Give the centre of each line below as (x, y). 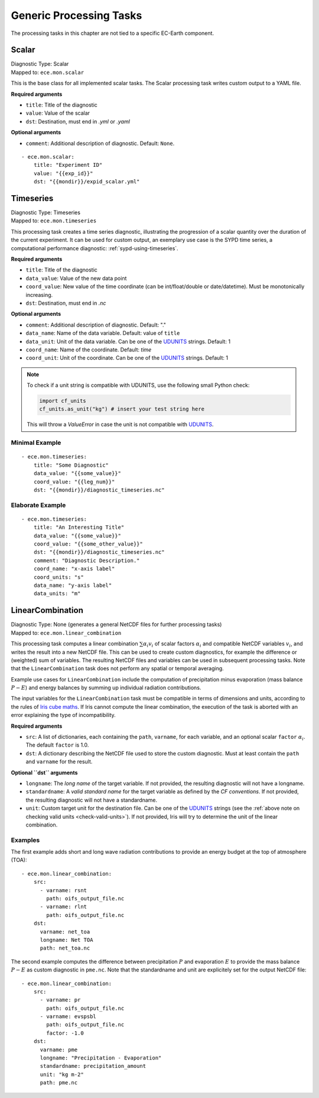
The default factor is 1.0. (57, 745)
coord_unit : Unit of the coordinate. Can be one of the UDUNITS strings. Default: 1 (127, 358)
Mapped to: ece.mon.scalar (48, 72)
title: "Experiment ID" (68, 165)
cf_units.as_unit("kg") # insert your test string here (122, 409)
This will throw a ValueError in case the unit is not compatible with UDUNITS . (120, 424)
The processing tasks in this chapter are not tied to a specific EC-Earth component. (113, 33)
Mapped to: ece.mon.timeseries (54, 221)
